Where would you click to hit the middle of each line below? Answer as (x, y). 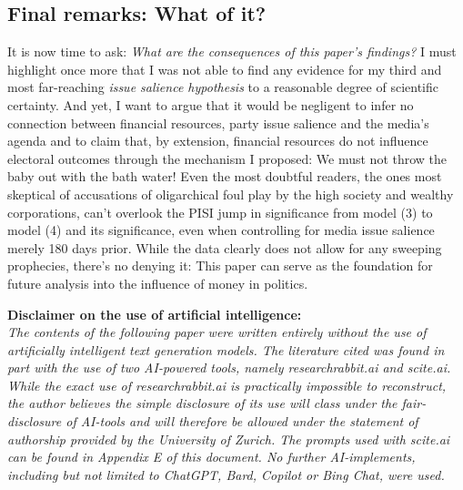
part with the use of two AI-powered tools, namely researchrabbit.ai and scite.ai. (229, 367)
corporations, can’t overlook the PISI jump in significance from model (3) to (220, 212)
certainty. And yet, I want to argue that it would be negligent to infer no (211, 104)
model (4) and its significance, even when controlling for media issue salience (221, 230)
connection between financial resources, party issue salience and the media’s (218, 122)
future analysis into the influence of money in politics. (158, 283)
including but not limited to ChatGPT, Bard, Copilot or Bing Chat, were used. (226, 474)
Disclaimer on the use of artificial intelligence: (155, 314)
